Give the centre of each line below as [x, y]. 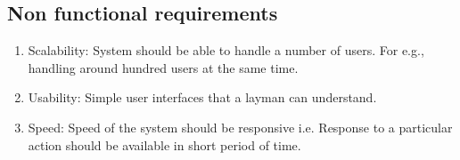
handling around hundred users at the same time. [163, 67]
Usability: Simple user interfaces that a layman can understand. [202, 97]
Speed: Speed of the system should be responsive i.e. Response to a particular [240, 127]
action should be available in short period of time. [164, 144]
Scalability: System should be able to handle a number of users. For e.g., [226, 50]
